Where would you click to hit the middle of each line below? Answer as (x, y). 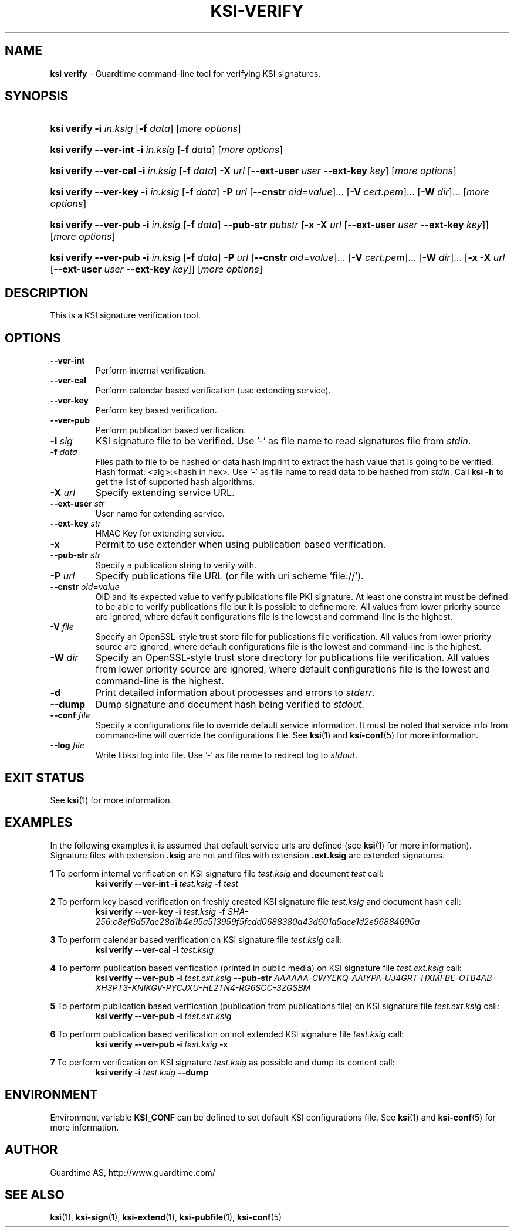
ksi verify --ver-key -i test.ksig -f (160, 911)
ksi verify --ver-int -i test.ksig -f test (167, 883)
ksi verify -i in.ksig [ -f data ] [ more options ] (146, 129)
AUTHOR (31, 1150)
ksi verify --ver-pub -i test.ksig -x (162, 1044)
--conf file (70, 715)
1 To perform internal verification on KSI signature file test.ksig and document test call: (217, 873)
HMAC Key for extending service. (160, 534)
